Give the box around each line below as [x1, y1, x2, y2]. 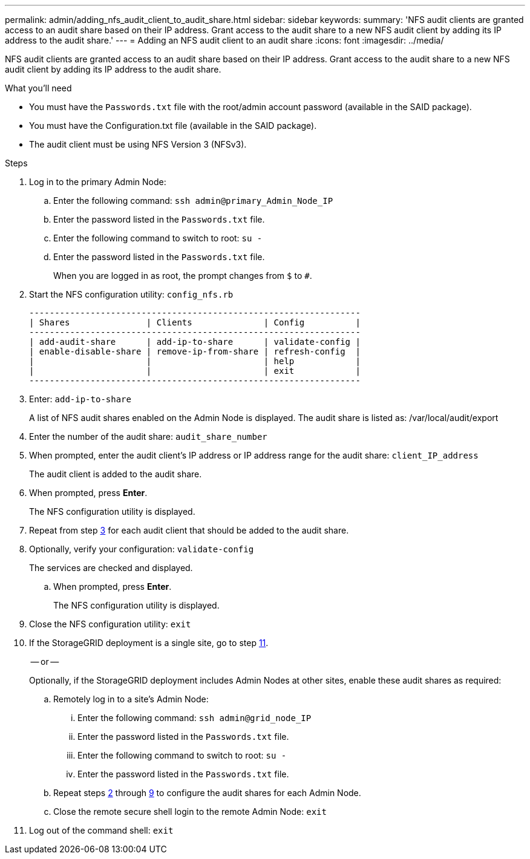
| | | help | [29, 356, 361, 366]
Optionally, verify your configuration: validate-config [29, 544, 254, 554]
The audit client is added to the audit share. [29, 469, 202, 479]
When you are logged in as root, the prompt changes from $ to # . [53, 270, 312, 281]
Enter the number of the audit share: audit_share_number [29, 431, 267, 442]
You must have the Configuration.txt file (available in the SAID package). [29, 120, 317, 131]
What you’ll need [5, 83, 72, 93]
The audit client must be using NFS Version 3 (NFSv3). [29, 139, 247, 149]
